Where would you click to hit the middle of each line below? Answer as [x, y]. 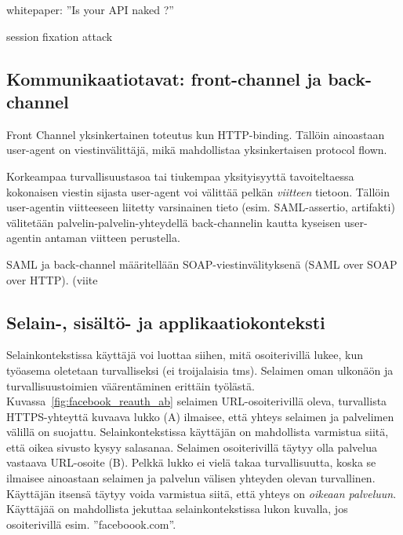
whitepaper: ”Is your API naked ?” [90, 9]
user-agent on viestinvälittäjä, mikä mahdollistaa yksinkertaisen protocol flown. [197, 150]
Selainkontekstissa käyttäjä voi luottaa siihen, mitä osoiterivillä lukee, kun [185, 355]
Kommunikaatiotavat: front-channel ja [164, 78]
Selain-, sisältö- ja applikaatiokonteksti [166, 322]
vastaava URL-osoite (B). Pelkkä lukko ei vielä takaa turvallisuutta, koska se [191, 462]
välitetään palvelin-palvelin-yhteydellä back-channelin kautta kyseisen [174, 222]
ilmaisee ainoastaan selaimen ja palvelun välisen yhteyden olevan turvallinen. [191, 478]
